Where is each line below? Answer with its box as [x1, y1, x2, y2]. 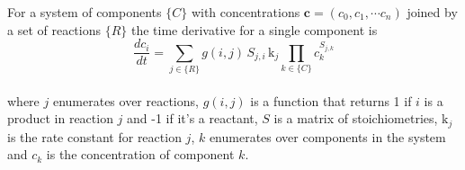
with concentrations [191, 3, 300, 21]
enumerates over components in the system [209, 127, 446, 146]
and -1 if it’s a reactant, [127, 109, 258, 128]
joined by [407, 3, 458, 21]
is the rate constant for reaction [7, 127, 182, 146]
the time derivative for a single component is [130, 20, 378, 39]
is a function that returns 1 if [250, 91, 412, 110]
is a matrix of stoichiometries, [273, 109, 438, 128]
